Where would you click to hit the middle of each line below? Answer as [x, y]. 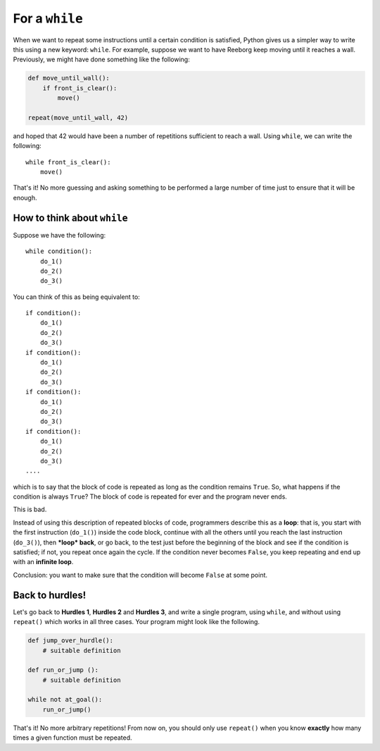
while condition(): [59, 251]
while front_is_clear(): [68, 162]
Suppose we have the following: [59, 235]
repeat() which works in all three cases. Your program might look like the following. [137, 622]
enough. [25, 197]
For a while [48, 18]
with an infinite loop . [43, 562]
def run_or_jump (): [63, 670]
